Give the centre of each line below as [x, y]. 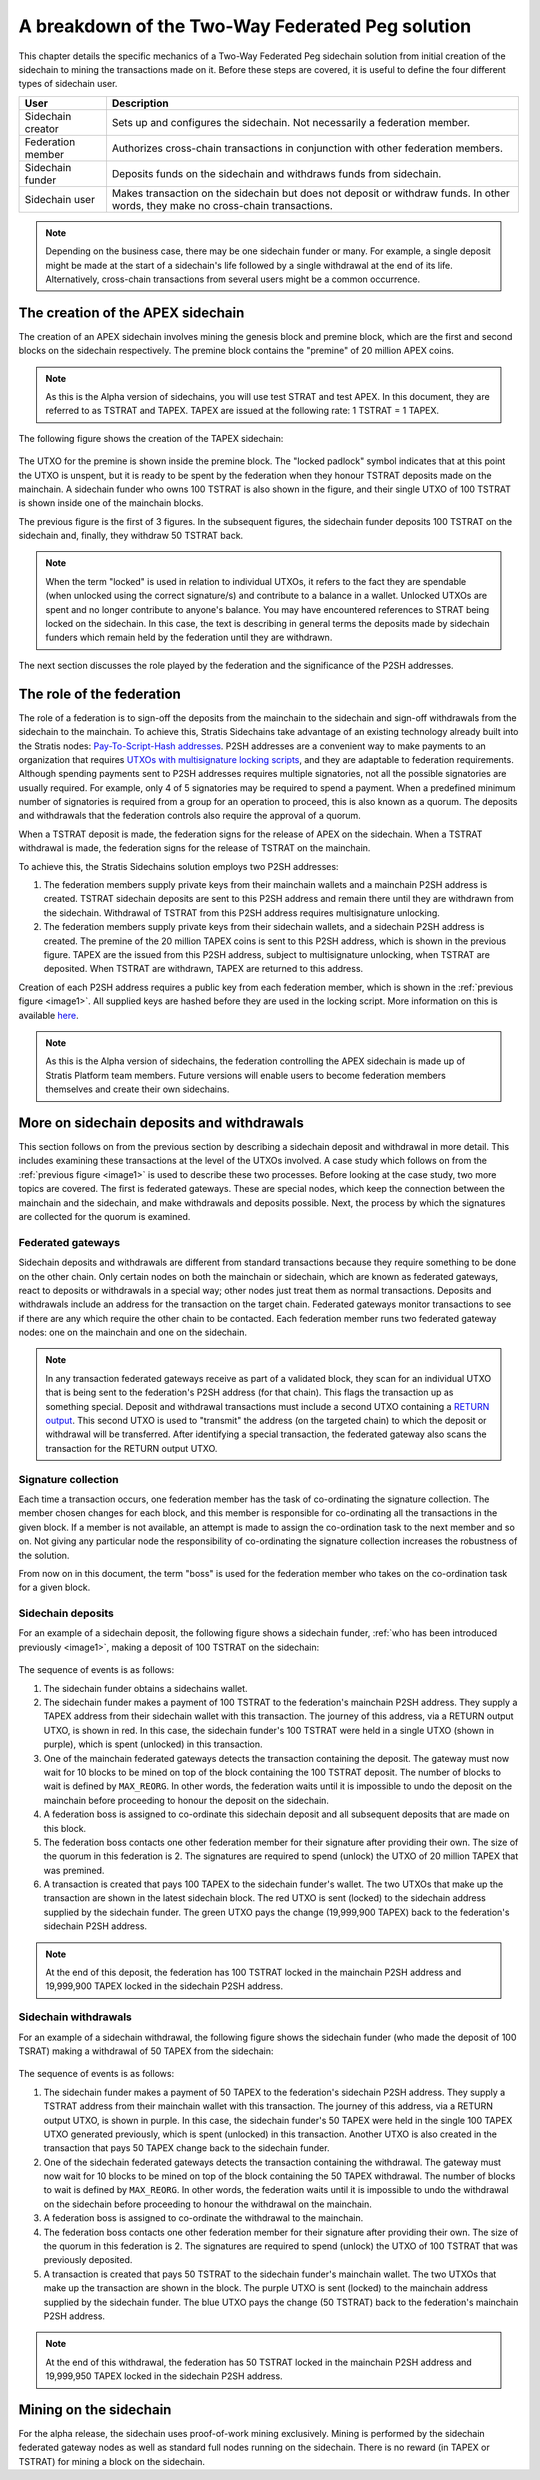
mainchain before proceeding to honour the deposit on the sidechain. [186, 1800]
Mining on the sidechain [95, 2409]
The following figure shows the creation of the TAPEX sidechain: [151, 438]
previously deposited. [88, 2260]
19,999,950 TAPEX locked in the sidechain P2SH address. [164, 2376]
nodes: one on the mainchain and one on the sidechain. [132, 1332]
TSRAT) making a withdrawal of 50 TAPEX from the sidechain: [146, 2051]
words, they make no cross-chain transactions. [222, 205]
